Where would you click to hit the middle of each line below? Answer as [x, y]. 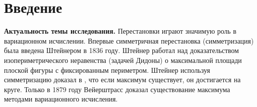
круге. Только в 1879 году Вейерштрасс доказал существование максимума [117, 89]
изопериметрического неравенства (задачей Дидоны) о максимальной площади [123, 60]
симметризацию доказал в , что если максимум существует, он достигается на [122, 80]
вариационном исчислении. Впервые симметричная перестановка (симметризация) [129, 40]
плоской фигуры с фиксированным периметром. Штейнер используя [107, 70]
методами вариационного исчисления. [61, 99]
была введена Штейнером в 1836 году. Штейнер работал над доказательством [122, 50]
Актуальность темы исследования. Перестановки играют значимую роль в [120, 31]
